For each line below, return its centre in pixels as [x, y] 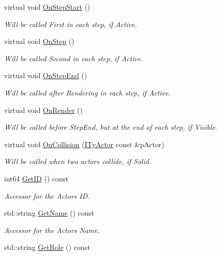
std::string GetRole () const [47, 247]
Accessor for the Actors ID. [47, 195]
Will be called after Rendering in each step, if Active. [87, 92]
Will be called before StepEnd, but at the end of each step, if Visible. [111, 127]
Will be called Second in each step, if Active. [74, 58]
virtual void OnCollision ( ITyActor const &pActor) [84, 144]
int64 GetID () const [36, 178]
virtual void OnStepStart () [47, 7]
